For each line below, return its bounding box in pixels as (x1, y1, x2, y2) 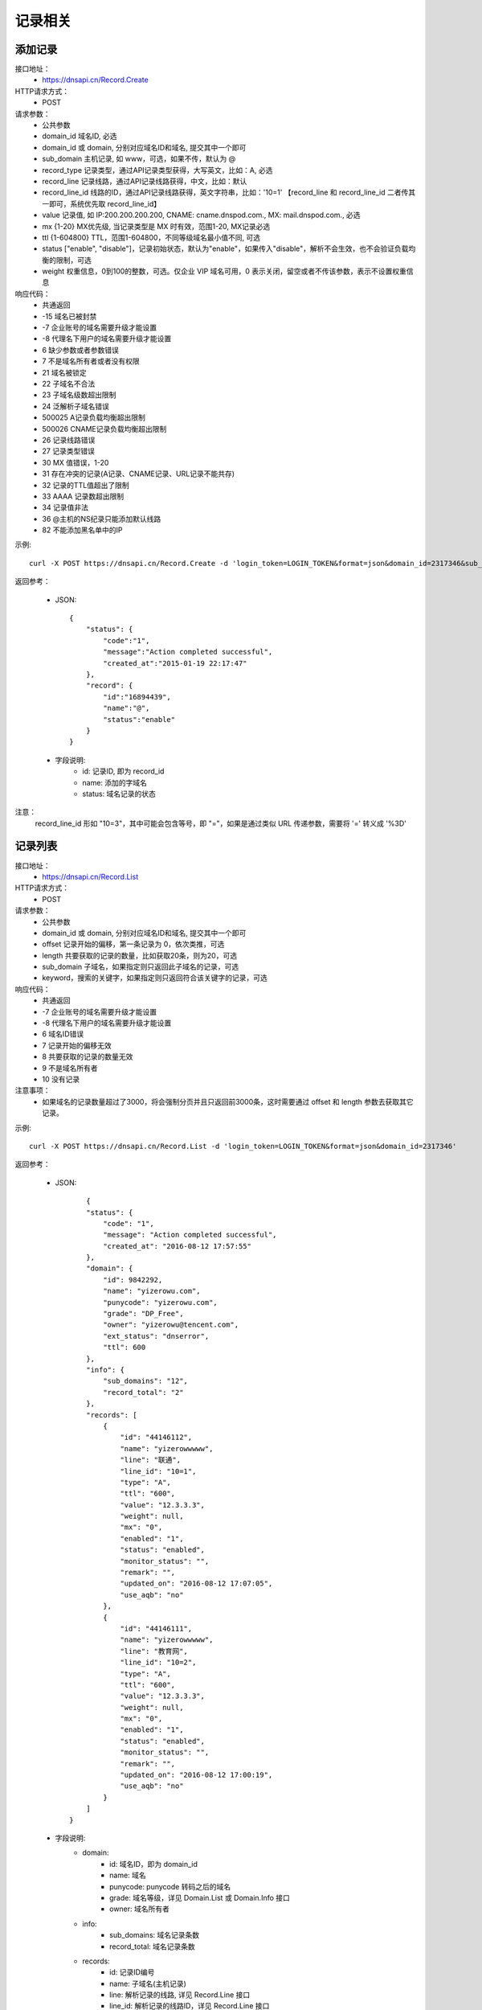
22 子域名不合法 (42, 379, 96, 388)
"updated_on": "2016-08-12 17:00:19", (120, 1770, 273, 1780)
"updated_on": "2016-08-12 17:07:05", (120, 1579, 273, 1588)
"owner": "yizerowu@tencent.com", (103, 1320, 239, 1330)
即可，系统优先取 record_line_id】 (48, 199, 161, 208)
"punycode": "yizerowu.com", (103, 1298, 219, 1306)
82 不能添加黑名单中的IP (42, 525, 123, 535)
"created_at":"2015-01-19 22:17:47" (103, 658, 248, 667)
